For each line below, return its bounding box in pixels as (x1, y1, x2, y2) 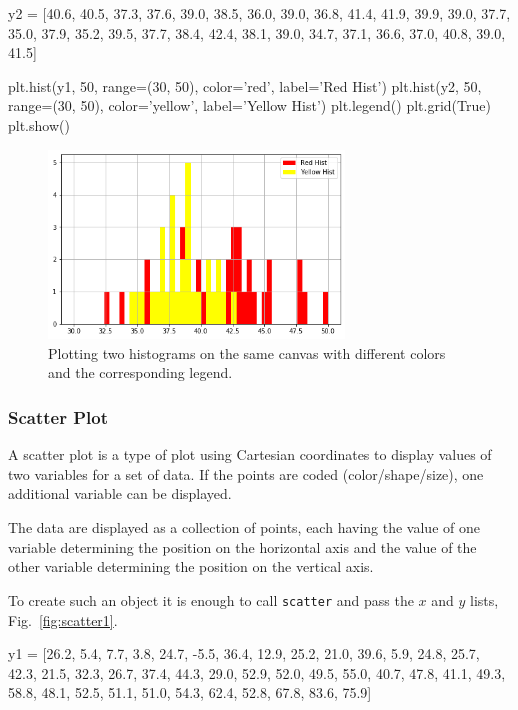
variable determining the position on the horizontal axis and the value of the (8, 536, 477, 557)
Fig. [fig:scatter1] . (8, 609, 118, 630)
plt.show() (8, 114, 70, 135)
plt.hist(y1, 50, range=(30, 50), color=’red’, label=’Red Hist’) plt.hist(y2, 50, (8, 75, 482, 96)
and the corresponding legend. (48, 362, 233, 383)
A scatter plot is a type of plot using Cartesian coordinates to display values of (8, 444, 492, 465)
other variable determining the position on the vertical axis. (8, 556, 374, 577)
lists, (470, 589, 499, 610)
